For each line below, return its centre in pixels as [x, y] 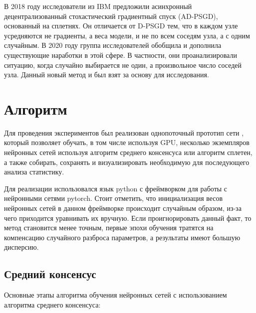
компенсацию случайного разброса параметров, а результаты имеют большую [122, 237]
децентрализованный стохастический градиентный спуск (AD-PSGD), [111, 16]
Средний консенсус [50, 274]
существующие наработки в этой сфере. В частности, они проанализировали [121, 55]
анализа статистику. [34, 172]
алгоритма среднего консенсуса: [52, 304]
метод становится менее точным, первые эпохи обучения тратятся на [109, 228]
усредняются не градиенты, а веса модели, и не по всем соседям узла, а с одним [127, 35]
